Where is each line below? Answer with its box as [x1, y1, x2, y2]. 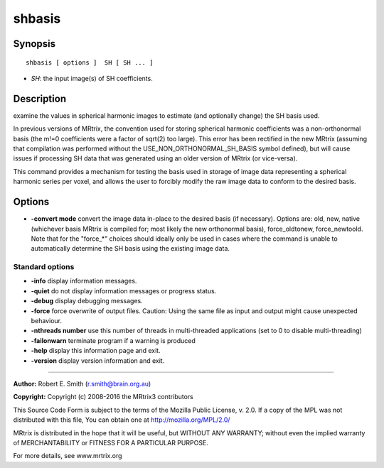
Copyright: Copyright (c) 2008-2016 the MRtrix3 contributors [13, 393, 193, 401]
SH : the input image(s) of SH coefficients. [31, 74, 153, 82]
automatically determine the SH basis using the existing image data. [31, 244, 230, 253]
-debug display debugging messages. [31, 297, 144, 305]
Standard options [13, 262, 75, 272]
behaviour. [31, 316, 63, 325]
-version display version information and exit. [31, 356, 165, 365]
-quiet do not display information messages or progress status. [31, 286, 217, 295]
